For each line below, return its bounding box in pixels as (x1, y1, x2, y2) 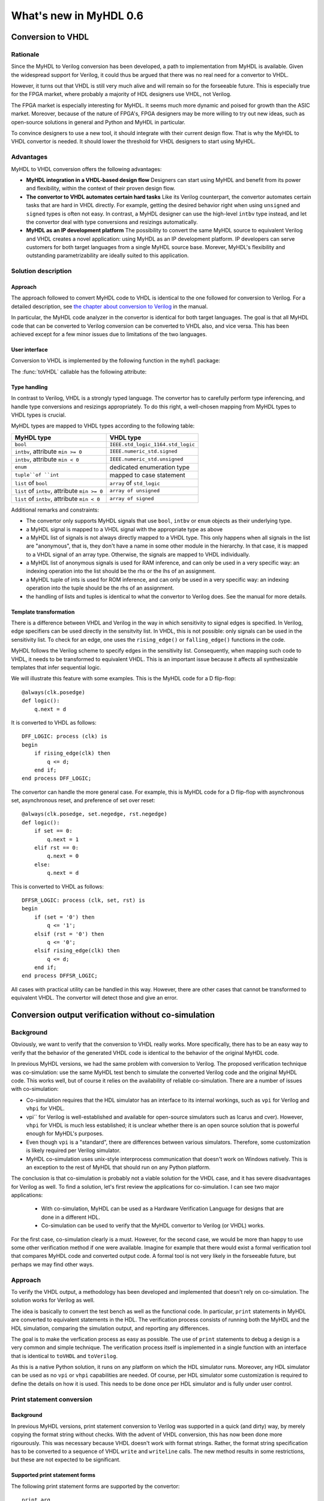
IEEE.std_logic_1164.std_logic (109, 441, 195, 447)
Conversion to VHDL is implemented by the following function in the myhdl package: (11, 357, 220, 364)
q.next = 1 (47, 836, 79, 843)
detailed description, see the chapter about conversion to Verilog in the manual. (11, 303, 208, 310)
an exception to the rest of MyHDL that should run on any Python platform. (26, 1164, 211, 1171)
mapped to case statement (109, 471, 185, 479)
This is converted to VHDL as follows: (11, 883, 104, 890)
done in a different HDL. (41, 1213, 100, 1221)
